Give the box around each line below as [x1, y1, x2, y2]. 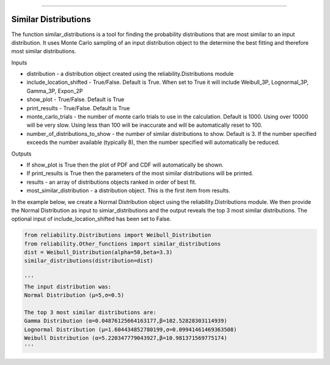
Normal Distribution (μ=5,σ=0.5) [24, 292, 125, 299]
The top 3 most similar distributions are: [24, 309, 157, 315]
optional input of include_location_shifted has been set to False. [11, 215, 172, 223]
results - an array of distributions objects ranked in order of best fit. [26, 178, 197, 186]
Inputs [11, 59, 28, 66]
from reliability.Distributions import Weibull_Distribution [24, 231, 211, 239]
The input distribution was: [24, 283, 112, 290]
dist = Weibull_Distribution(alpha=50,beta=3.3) [24, 249, 173, 256]
